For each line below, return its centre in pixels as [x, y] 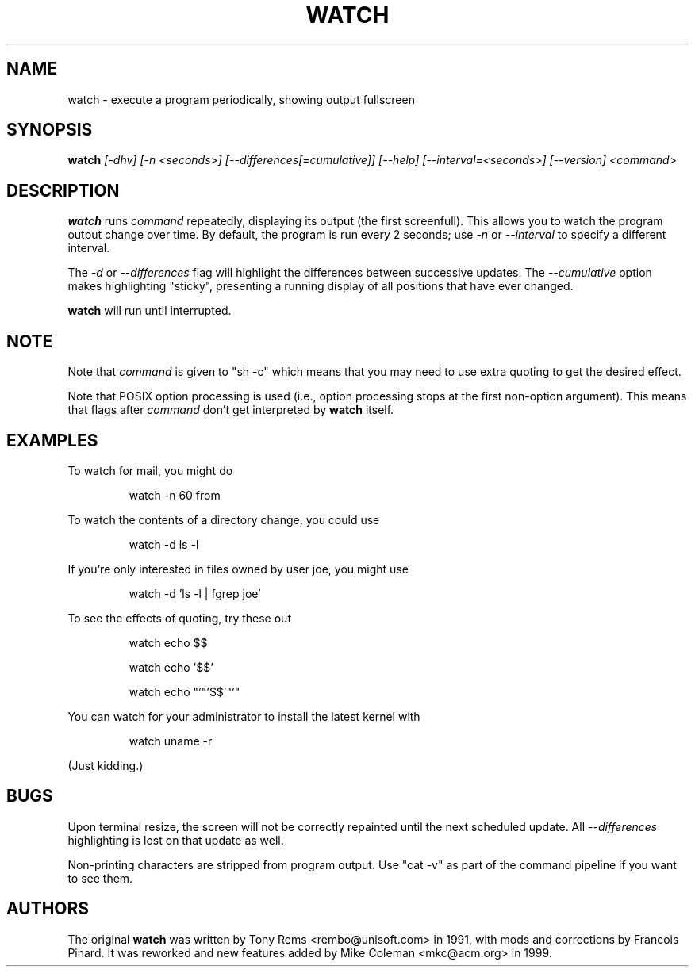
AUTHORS [48, 909]
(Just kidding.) [106, 765]
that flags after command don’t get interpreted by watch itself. [231, 410]
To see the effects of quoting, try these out [179, 618]
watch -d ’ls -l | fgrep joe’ [195, 593]
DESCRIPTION [63, 190]
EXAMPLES [52, 440]
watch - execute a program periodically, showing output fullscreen [241, 99]
